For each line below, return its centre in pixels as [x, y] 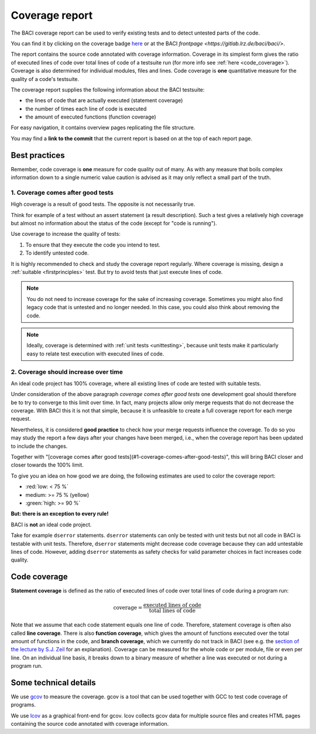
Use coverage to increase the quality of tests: [66, 234]
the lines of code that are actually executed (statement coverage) [104, 100]
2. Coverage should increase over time [67, 371]
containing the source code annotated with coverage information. [90, 724]
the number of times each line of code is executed [86, 109]
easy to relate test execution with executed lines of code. [95, 354]
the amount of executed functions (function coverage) [91, 117]
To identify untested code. [57, 253]
